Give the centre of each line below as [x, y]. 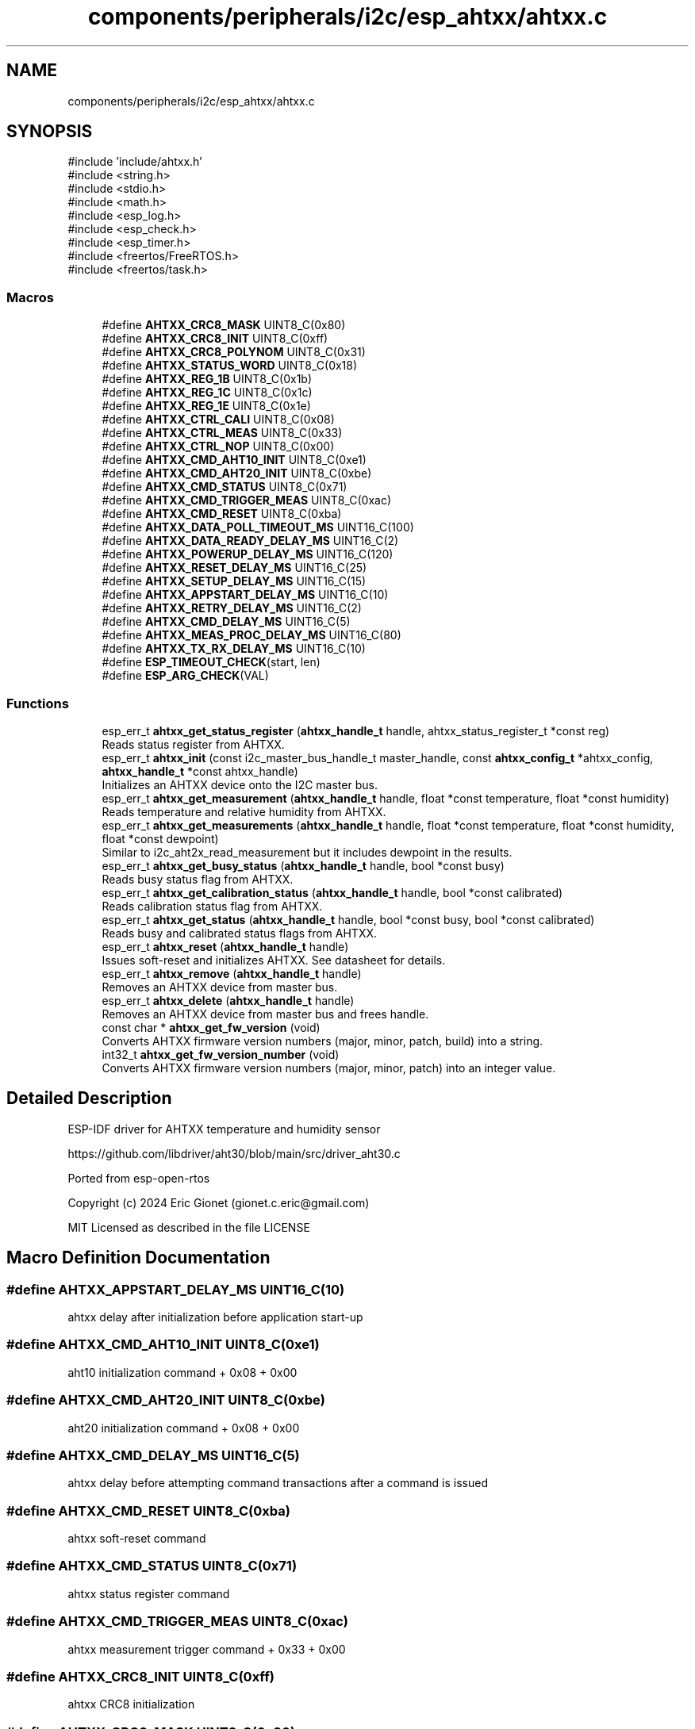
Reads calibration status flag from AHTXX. [212, 906]
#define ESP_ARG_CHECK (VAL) [185, 676]
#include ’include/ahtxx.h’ [135, 162]
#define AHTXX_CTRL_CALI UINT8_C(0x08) [218, 420]
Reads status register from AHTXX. [193, 744]
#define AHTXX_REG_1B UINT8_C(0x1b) [207, 379]
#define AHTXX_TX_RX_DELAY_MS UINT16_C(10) [234, 649]
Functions [38, 703]
